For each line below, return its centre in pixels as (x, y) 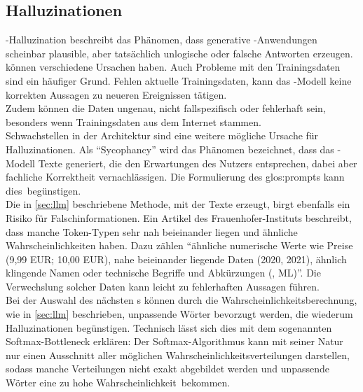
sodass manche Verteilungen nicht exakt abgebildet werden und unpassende (168, 369)
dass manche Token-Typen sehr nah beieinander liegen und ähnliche (152, 231)
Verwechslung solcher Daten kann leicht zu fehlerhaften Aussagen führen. (163, 286)
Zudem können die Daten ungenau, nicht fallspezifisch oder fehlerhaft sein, (166, 108)
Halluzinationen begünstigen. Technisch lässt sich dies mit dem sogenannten (169, 327)
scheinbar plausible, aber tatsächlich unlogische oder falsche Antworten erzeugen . (179, 53)
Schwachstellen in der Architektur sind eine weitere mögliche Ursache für (162, 135)
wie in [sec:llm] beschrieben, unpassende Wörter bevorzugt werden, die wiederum (179, 314)
